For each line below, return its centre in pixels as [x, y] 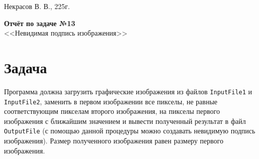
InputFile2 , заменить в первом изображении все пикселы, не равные [111, 101]
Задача [26, 67]
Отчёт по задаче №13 [40, 23]
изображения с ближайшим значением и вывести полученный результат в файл [125, 121]
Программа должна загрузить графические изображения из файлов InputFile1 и [128, 91]
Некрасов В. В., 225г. [37, 6]
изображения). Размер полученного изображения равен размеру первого [114, 141]
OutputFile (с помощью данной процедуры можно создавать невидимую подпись [130, 131]
